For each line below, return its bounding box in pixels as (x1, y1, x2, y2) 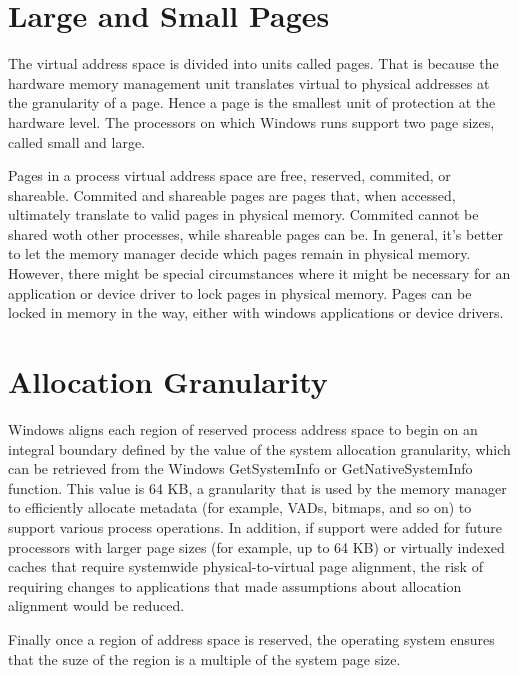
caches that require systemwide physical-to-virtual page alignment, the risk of (8, 556, 483, 577)
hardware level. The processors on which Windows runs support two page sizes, (8, 111, 495, 132)
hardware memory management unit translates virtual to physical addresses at (8, 72, 490, 93)
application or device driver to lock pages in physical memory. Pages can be (8, 282, 472, 303)
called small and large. (8, 131, 146, 152)
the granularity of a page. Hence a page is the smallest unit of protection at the (8, 92, 496, 113)
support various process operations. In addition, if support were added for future (8, 516, 502, 537)
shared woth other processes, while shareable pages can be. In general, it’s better (8, 223, 504, 244)
